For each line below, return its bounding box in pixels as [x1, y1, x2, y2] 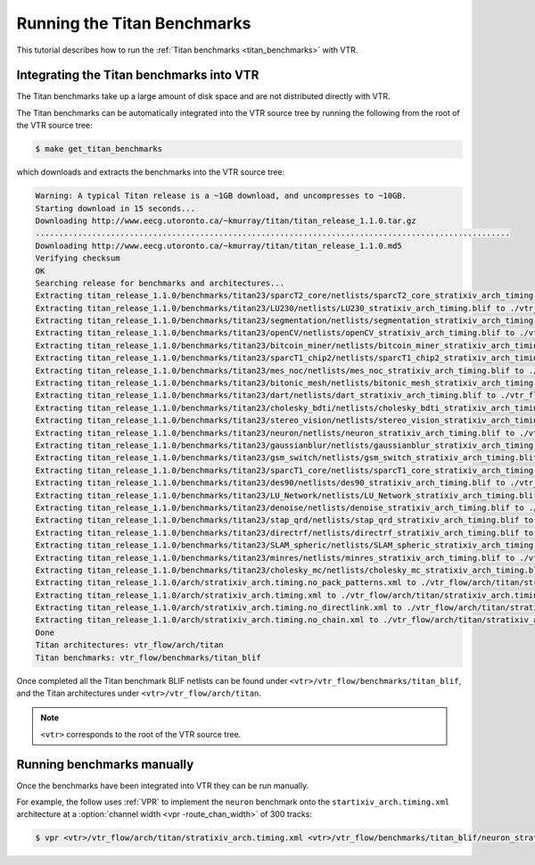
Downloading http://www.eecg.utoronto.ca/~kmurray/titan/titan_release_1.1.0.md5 [35, 241, 403, 251]
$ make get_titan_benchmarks [35, 144, 163, 154]
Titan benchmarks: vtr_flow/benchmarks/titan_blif [35, 652, 262, 663]
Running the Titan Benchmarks [16, 13, 251, 33]
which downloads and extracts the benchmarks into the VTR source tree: [16, 167, 285, 177]
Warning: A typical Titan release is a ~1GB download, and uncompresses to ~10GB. [35, 191, 407, 201]
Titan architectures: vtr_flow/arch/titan [35, 640, 224, 650]
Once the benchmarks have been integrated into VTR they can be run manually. [16, 780, 309, 791]
